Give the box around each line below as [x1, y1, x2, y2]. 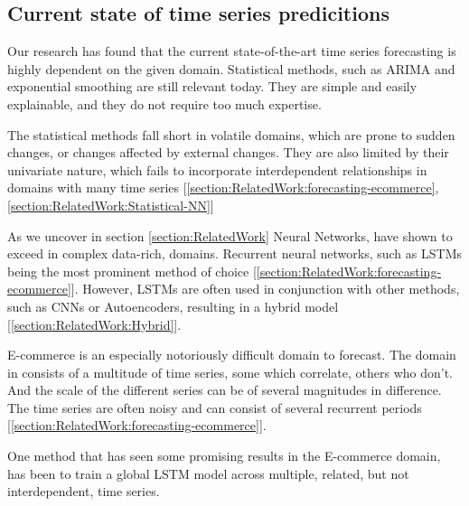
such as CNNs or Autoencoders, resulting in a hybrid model [7, 296, 339, 315]
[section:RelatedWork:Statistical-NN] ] [7, 195, 214, 214]
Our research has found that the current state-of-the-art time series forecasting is [7, 42, 456, 61]
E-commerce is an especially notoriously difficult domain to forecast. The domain [7, 345, 456, 364]
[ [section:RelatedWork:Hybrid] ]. [7, 314, 182, 333]
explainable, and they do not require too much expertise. [7, 94, 322, 113]
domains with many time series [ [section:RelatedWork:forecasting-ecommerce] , [7, 178, 439, 197]
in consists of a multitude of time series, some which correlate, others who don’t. [7, 362, 453, 381]
